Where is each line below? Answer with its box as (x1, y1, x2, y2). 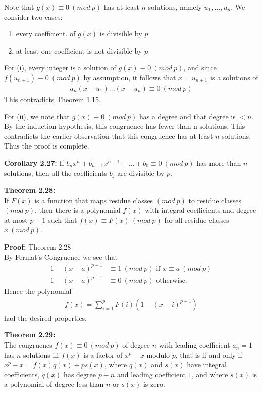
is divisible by (99, 28, 142, 39)
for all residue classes (164, 214, 229, 225)
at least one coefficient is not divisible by (16, 45, 142, 56)
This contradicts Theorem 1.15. (4, 94, 101, 104)
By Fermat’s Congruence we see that (4, 251, 118, 262)
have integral (187, 359, 227, 370)
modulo (146, 349, 170, 360)
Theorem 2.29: (4, 329, 56, 340)
